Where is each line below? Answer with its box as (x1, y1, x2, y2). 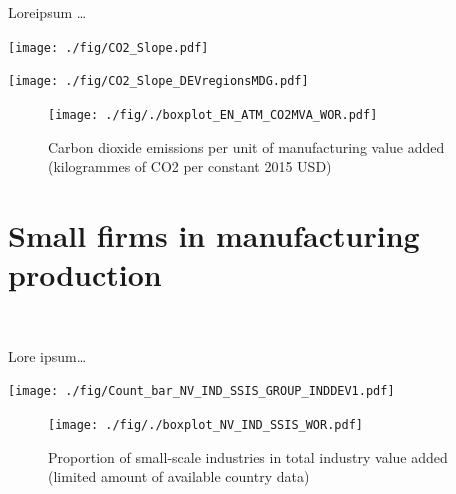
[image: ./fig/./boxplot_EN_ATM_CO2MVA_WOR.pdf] (48, 107, 378, 122)
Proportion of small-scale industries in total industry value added (48, 446, 448, 467)
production (8, 254, 162, 295)
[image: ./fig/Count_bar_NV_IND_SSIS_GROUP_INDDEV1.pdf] (8, 384, 395, 399)
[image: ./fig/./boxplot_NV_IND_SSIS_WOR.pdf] (48, 417, 363, 432)
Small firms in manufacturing (8, 214, 420, 255)
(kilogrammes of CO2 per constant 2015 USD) (48, 156, 332, 177)
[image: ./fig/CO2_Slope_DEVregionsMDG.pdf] (8, 74, 309, 89)
